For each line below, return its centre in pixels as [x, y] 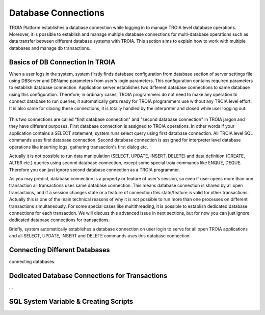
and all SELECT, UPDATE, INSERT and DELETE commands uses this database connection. [100, 236]
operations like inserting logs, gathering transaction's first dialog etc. [79, 147]
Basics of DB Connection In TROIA [62, 62]
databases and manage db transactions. [50, 48]
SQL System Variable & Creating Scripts [71, 301]
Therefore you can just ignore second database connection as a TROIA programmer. [94, 170]
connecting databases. [32, 262]
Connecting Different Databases [60, 250]
